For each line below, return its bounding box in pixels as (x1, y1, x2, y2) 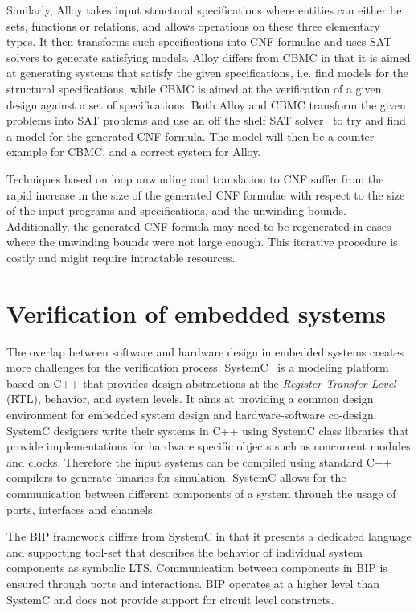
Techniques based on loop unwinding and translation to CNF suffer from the (6, 170, 384, 187)
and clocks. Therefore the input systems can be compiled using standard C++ (6, 453, 392, 470)
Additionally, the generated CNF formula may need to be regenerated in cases (6, 217, 391, 234)
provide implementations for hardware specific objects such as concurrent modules (6, 438, 411, 455)
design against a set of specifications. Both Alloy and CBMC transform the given (6, 96, 406, 113)
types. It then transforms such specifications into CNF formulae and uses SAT (6, 33, 392, 50)
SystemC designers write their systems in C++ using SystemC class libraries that (6, 422, 409, 438)
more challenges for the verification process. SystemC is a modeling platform (6, 359, 389, 376)
